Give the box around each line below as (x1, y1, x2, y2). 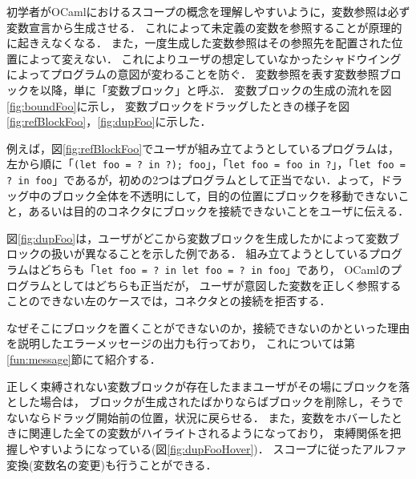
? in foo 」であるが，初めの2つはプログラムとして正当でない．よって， (6, 171, 381, 187)
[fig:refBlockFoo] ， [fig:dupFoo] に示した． (6, 113, 212, 130)
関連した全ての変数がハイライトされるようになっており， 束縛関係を (28, 425, 390, 441)
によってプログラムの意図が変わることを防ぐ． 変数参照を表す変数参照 (6, 66, 379, 83)
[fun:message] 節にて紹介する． (6, 351, 161, 368)
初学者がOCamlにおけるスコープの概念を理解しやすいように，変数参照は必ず (6, 3, 410, 19)
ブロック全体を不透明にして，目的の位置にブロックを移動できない (50, 187, 398, 203)
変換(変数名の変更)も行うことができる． (6, 456, 217, 473)
